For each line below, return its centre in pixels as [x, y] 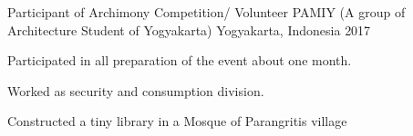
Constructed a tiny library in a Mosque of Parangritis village [177, 121]
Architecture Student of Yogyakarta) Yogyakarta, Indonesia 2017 [189, 29]
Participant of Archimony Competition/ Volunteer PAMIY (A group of [206, 12]
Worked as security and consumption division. [136, 90]
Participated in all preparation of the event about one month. [180, 60]
